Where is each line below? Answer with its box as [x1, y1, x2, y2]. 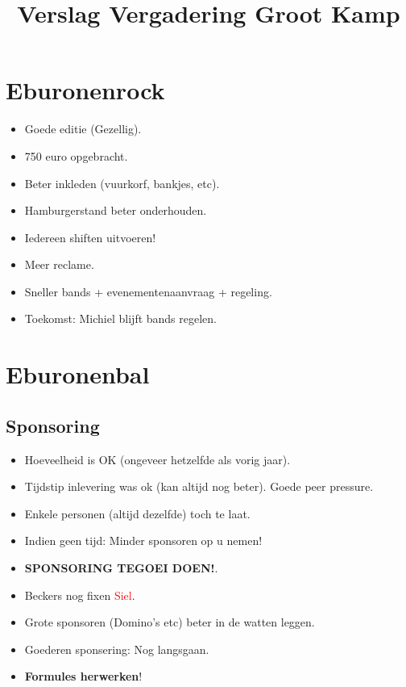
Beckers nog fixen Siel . [24, 586, 135, 603]
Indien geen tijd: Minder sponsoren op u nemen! [24, 532, 263, 549]
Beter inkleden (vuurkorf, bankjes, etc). [24, 174, 220, 191]
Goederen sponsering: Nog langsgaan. [24, 640, 209, 657]
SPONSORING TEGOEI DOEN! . [24, 559, 218, 576]
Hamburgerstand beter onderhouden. [24, 202, 207, 219]
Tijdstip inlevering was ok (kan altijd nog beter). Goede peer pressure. [24, 478, 374, 495]
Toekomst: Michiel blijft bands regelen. [24, 310, 217, 327]
